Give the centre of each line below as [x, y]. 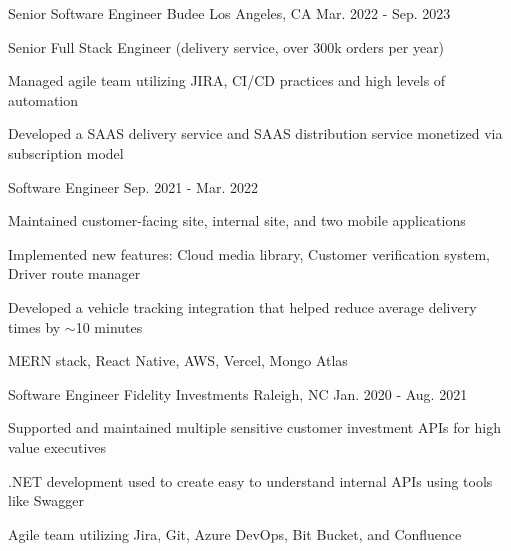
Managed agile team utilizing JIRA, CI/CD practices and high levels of [227, 80]
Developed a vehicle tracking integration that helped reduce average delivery [242, 306]
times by [34, 326]
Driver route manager [74, 273]
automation [43, 99]
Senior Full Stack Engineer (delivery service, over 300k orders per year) [226, 46]
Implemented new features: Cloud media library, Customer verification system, [249, 253]
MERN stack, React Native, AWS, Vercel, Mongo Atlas [178, 360]
